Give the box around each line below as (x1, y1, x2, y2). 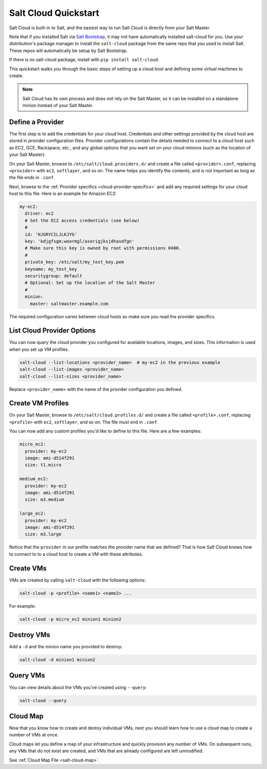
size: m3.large (25, 531, 62, 537)
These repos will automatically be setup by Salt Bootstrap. (9, 48, 128, 53)
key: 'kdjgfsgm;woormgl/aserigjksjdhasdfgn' (25, 239, 134, 244)
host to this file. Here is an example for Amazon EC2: (9, 191, 117, 196)
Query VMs (9, 671, 45, 680)
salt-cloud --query (19, 698, 67, 703)
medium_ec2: (19, 476, 49, 482)
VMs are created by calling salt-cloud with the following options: (9, 577, 146, 583)
